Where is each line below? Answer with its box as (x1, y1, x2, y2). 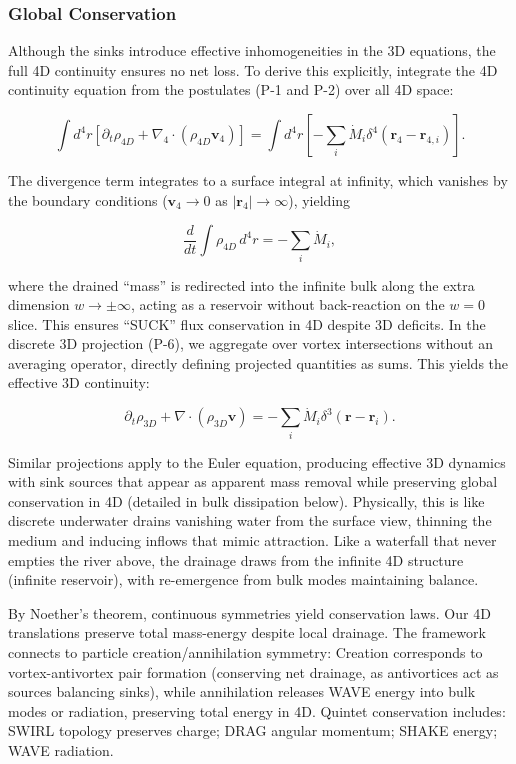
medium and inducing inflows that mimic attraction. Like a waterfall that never (8, 530, 497, 550)
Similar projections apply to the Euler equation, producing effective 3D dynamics (8, 451, 506, 472)
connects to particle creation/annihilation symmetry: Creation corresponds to (8, 641, 483, 662)
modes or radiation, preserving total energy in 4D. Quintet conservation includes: (8, 700, 506, 721)
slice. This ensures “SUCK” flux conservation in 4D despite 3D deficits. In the (8, 313, 486, 334)
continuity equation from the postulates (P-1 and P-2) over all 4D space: (8, 79, 454, 100)
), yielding (288, 189, 351, 210)
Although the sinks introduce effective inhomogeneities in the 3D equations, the (8, 40, 496, 61)
